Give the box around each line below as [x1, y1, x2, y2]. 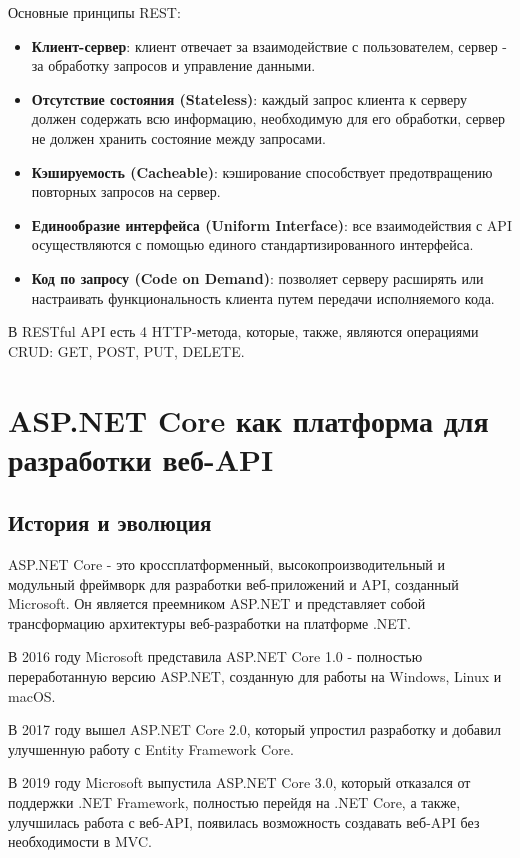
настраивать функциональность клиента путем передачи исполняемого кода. [31, 287, 495, 308]
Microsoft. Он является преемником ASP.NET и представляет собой [8, 593, 426, 614]
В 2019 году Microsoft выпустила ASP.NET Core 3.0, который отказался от [8, 772, 471, 793]
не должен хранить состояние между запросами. [31, 127, 326, 148]
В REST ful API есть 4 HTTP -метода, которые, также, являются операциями [8, 321, 479, 342]
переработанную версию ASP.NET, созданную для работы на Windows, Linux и [8, 666, 502, 687]
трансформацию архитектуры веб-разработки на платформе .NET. [8, 612, 411, 633]
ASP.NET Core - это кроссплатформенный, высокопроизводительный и [8, 554, 445, 575]
